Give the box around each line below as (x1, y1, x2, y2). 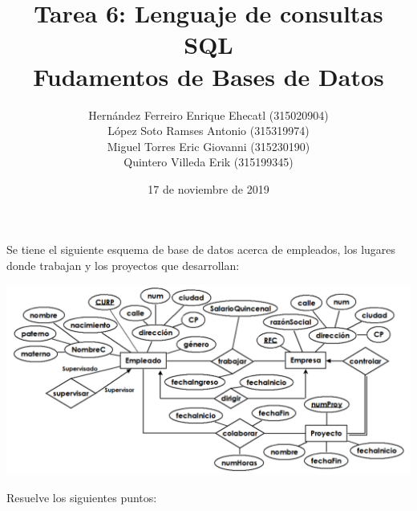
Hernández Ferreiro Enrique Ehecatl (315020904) (88, 106, 329, 123)
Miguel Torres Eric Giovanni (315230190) (107, 137, 310, 154)
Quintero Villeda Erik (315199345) (123, 153, 294, 170)
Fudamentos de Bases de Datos (33, 59, 384, 92)
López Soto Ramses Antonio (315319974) (107, 122, 310, 139)
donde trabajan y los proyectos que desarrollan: (6, 257, 240, 274)
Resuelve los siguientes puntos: (6, 489, 157, 505)
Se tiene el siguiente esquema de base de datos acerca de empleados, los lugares (6, 241, 396, 258)
